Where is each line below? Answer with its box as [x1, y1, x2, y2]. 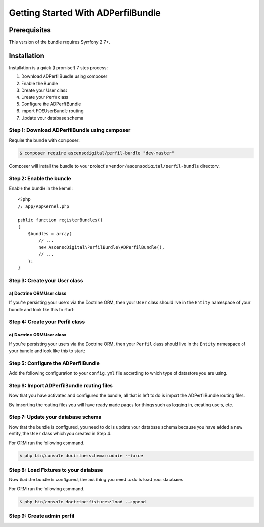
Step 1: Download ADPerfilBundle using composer [9, 127, 131, 134]
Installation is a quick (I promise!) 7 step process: [9, 64, 108, 71]
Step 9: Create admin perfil [9, 512, 75, 519]
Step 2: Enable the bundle [9, 175, 72, 182]
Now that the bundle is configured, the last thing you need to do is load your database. [9, 477, 183, 482]
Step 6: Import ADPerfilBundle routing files [9, 382, 113, 389]
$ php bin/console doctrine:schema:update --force [19, 453, 144, 458]
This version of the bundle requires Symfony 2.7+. [9, 39, 110, 45]
